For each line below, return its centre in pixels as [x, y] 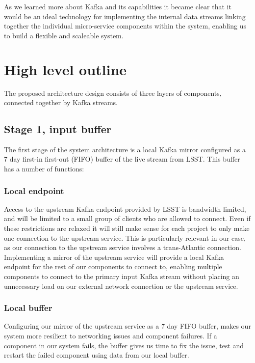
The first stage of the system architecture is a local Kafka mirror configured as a [125, 149]
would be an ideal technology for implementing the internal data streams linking [125, 16]
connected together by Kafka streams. [61, 102]
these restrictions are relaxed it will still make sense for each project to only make [127, 228]
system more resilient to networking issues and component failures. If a [111, 336]
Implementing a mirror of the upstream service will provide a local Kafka [114, 257]
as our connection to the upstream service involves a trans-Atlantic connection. [123, 247]
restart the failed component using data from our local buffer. [97, 355]
